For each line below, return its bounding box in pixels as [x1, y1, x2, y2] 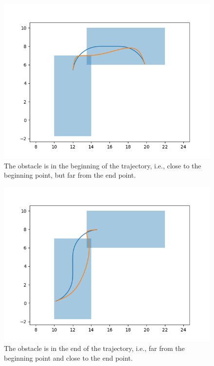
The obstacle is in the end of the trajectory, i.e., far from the [4, 343, 185, 353]
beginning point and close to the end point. [4, 352, 133, 363]
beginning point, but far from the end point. [4, 170, 136, 180]
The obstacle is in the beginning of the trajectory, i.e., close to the [4, 160, 201, 170]
